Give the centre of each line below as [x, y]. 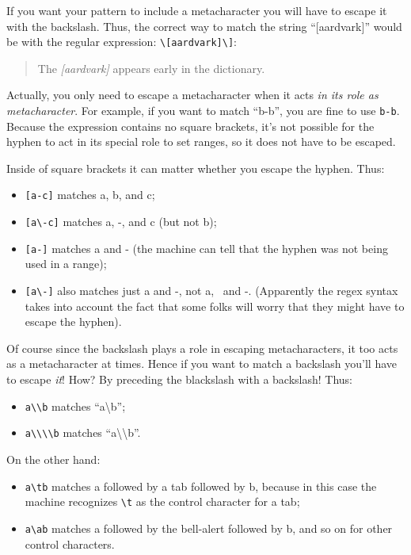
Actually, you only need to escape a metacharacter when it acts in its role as [192, 95]
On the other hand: [53, 459]
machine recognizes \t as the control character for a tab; [162, 501]
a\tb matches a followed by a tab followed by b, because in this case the [201, 486]
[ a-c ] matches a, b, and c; [90, 195]
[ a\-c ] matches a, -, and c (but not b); [121, 222]
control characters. [70, 544]
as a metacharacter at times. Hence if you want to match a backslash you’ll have [202, 364]
